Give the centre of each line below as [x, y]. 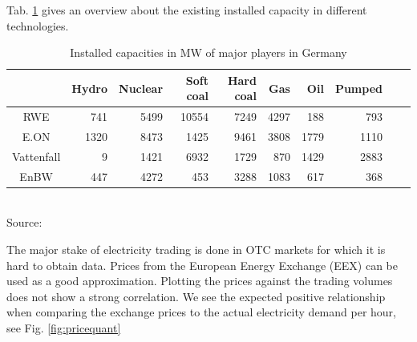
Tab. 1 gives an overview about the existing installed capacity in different [187, 10]
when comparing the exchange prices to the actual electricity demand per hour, [201, 312]
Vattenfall [36, 156]
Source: [24, 222]
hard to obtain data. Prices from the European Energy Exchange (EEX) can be [202, 265]
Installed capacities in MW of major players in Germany [208, 52]
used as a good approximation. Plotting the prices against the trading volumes [200, 281]
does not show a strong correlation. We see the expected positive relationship [196, 296]
